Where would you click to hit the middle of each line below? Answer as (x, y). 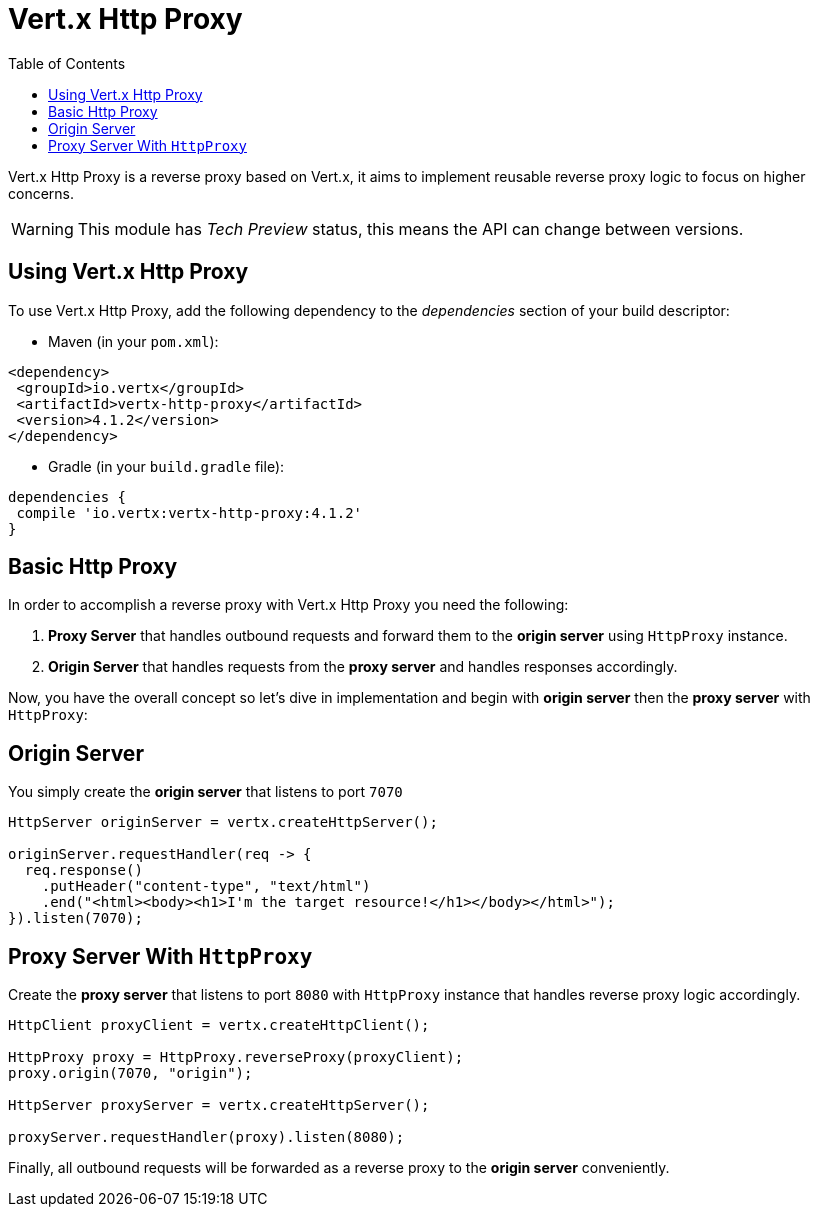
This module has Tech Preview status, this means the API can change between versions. (410, 228)
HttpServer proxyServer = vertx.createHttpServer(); (219, 1105)
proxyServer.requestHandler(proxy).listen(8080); (206, 1137)
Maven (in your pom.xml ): (133, 341)
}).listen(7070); (75, 918)
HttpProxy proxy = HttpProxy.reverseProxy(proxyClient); (236, 1057)
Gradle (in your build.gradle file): (166, 466)
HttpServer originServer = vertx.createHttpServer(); (223, 822)
